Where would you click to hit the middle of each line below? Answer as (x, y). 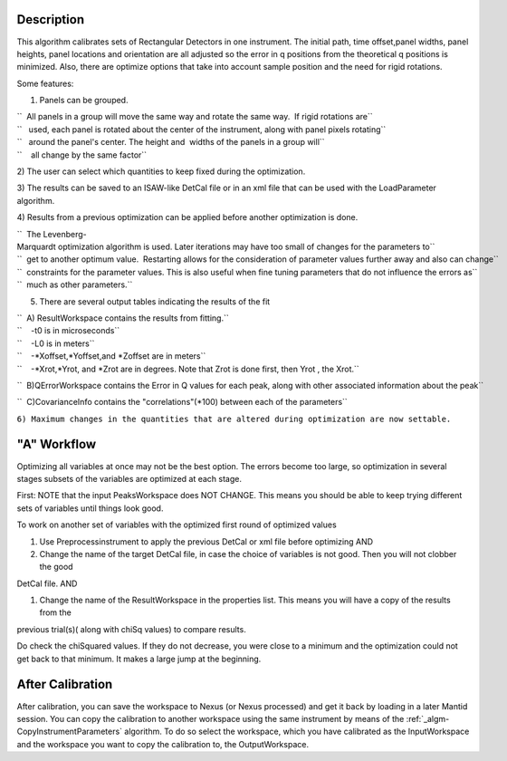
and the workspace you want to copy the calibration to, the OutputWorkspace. (163, 744)
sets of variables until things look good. (90, 508)
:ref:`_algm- (428, 718)
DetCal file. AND (47, 583)
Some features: (45, 83)
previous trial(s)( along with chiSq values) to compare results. (131, 629)
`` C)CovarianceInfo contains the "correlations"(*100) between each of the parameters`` (182, 402)
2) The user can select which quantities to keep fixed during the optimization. (161, 171)
